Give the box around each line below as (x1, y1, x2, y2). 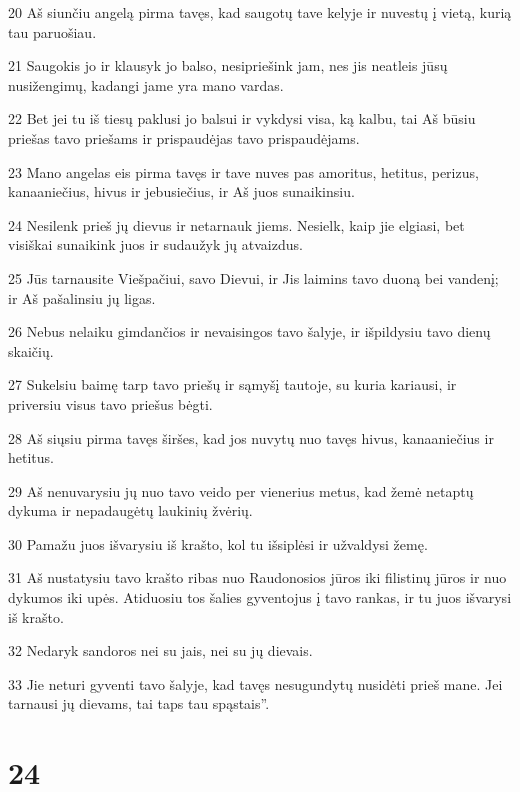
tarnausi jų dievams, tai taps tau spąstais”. (8, 693, 270, 714)
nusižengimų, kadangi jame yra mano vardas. (8, 74, 284, 95)
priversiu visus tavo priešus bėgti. (8, 393, 213, 414)
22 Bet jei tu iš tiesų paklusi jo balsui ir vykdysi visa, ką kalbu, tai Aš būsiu (8, 108, 476, 129)
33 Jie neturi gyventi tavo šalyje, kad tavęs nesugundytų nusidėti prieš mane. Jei (8, 673, 503, 694)
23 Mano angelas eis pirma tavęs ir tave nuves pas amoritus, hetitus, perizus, (8, 161, 479, 182)
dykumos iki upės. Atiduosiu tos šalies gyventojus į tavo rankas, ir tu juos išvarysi (8, 587, 512, 608)
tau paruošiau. (8, 21, 97, 42)
